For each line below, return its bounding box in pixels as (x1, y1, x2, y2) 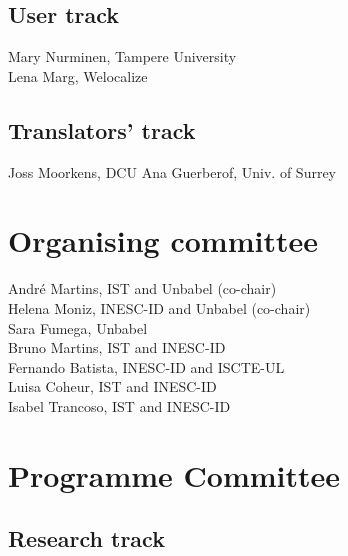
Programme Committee (8, 454, 341, 495)
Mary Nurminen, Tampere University (8, 46, 237, 67)
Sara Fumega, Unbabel (8, 317, 148, 338)
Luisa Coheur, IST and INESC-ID (8, 376, 217, 397)
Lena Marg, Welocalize (8, 65, 148, 86)
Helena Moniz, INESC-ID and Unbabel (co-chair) (8, 297, 311, 318)
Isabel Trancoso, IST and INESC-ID (8, 395, 231, 416)
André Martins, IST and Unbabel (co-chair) (8, 278, 277, 299)
